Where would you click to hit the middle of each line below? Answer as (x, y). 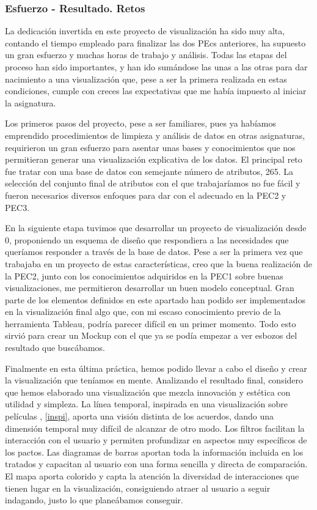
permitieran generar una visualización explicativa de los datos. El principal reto (154, 159)
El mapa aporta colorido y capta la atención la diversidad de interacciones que (152, 476)
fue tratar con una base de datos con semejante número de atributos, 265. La (149, 171)
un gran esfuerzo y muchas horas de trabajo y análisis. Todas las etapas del (146, 55)
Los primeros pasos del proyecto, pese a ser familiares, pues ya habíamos (140, 123)
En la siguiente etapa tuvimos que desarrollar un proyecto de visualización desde (156, 228)
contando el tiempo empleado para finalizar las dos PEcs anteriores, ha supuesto (155, 42)
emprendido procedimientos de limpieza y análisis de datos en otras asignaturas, (155, 135)
